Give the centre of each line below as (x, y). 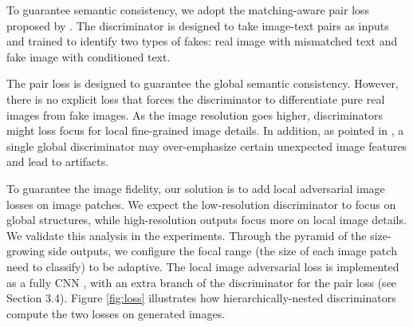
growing (26, 251)
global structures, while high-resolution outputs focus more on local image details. (206, 220)
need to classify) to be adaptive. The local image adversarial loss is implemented (203, 266)
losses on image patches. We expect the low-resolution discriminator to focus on (201, 204)
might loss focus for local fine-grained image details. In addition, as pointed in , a (205, 130)
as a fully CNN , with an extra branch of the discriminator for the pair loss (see (202, 282)
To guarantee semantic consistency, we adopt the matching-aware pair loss (188, 10)
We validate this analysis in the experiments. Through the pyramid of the (187, 235)
